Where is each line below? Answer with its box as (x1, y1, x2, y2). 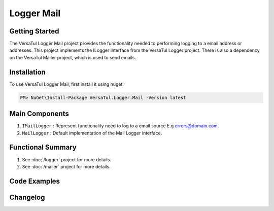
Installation (9, 67, 46, 76)
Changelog (9, 193, 45, 201)
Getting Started (9, 27, 59, 36)
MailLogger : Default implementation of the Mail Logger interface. (22, 130, 162, 136)
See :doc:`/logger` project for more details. (22, 156, 112, 162)
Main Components (9, 110, 70, 118)
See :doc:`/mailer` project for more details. (22, 163, 111, 169)
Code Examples (9, 177, 60, 185)
